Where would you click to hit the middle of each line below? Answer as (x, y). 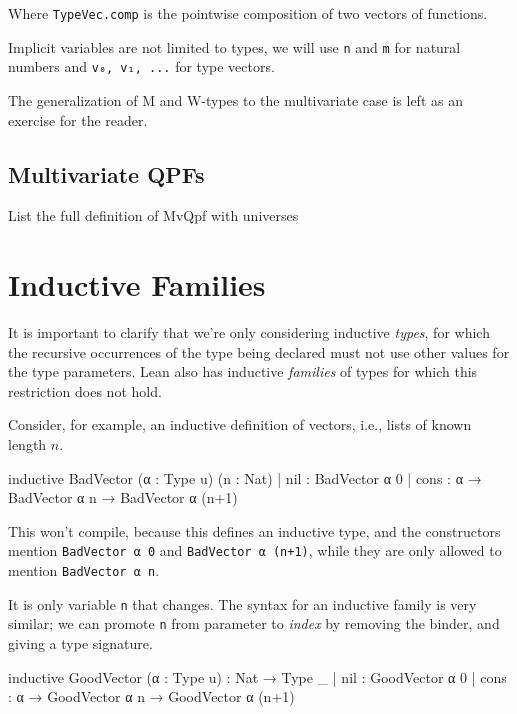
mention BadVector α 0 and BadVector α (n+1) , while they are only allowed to (255, 550)
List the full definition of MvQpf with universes (153, 215)
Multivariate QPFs (106, 173)
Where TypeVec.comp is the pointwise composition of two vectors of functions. (248, 13)
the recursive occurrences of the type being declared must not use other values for (259, 351)
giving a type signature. (80, 643)
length (27, 444)
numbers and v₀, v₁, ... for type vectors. (141, 66)
